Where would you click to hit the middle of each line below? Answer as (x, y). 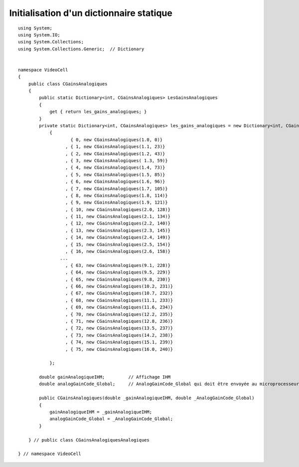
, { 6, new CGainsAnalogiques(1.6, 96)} (115, 182)
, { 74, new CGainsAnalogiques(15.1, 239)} (119, 342)
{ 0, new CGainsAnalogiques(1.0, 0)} (117, 139)
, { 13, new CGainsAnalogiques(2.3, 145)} (118, 230)
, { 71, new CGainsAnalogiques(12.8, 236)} (119, 321)
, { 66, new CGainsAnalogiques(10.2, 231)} (119, 286)
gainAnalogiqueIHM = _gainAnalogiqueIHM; (101, 412)
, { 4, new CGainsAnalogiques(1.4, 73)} (115, 168)
